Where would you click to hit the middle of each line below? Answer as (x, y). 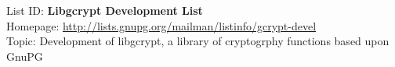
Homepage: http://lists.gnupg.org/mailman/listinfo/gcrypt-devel (161, 25)
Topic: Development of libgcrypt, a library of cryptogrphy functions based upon (198, 41)
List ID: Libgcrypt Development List (105, 10)
